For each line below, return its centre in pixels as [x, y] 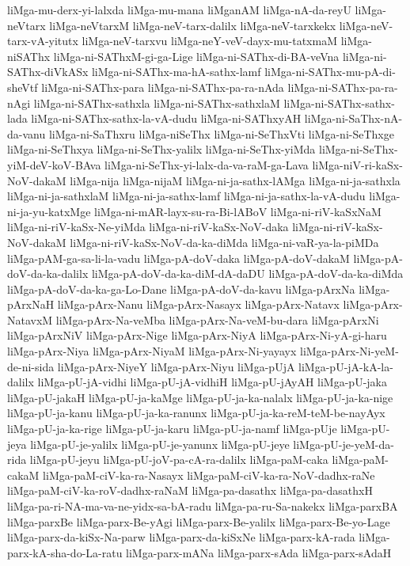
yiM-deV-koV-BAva [54, 164]
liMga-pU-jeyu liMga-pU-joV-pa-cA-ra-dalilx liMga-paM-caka [179, 460]
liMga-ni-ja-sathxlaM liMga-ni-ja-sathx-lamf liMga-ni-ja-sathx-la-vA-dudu [186, 196]
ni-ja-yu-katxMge [49, 211]
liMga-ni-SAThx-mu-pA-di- [330, 72]
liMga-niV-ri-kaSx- [357, 164]
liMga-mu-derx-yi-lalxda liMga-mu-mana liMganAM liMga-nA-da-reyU [179, 9]
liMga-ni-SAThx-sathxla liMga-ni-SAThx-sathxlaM [157, 103]
